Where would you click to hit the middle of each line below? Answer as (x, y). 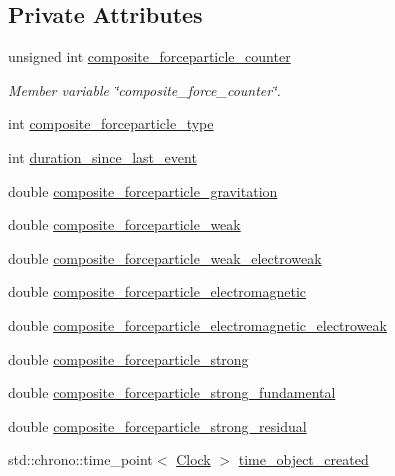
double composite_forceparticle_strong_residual (157, 425)
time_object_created (303, 459)
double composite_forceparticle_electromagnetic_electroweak (197, 324)
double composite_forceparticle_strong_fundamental (172, 392)
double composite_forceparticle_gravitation (143, 190)
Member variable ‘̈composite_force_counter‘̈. (144, 89)
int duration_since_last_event (102, 156)
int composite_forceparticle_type (111, 123)
